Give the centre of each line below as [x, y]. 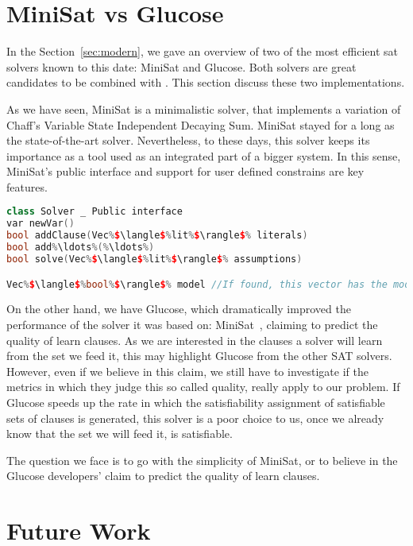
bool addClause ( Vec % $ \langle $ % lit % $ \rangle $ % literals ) [157, 236]
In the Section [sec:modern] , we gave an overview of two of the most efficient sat [202, 51]
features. [27, 186]
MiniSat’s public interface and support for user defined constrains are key [185, 171]
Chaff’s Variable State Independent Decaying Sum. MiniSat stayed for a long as [201, 124]
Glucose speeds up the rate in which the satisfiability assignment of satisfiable [196, 402]
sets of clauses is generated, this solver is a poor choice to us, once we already [195, 418]
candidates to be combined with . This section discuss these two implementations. [206, 82]
